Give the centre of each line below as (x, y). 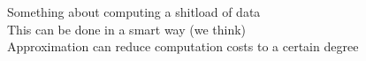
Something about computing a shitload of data (134, 11)
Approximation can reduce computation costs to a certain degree (183, 46)
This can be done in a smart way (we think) (127, 29)
